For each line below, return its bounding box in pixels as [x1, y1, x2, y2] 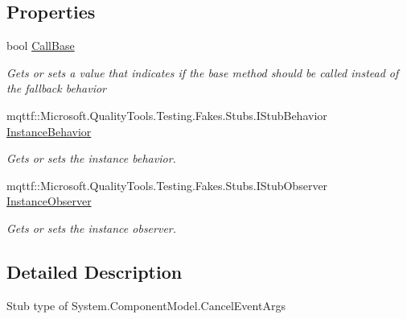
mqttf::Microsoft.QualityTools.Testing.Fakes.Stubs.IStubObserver [6, 176, 328, 193]
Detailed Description [6, 259, 183, 284]
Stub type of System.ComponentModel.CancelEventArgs [6, 296, 286, 313]
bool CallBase [6, 37, 75, 54]
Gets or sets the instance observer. [6, 219, 177, 236]
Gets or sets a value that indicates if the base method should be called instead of [6, 64, 399, 81]
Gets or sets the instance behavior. [6, 150, 176, 167]
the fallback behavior [6, 80, 106, 97]
